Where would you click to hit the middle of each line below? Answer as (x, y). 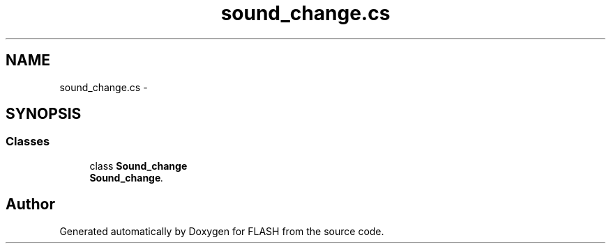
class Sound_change (138, 166)
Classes (28, 142)
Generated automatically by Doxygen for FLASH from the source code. (222, 231)
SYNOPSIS (44, 114)
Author (30, 204)
